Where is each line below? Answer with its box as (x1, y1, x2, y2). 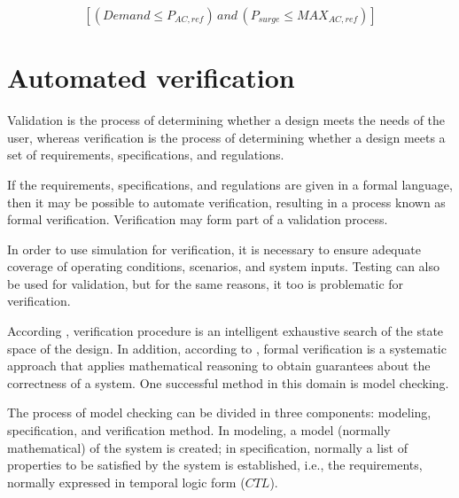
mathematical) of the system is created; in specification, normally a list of (7, 438, 408, 456)
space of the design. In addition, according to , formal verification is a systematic (7, 338, 447, 357)
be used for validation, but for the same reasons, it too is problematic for (7, 274, 404, 292)
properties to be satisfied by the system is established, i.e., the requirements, (7, 455, 423, 474)
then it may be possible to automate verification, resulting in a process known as (7, 192, 446, 211)
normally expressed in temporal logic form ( (7, 472, 245, 491)
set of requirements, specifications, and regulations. (7, 145, 284, 164)
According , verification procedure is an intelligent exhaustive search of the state (7, 322, 444, 340)
